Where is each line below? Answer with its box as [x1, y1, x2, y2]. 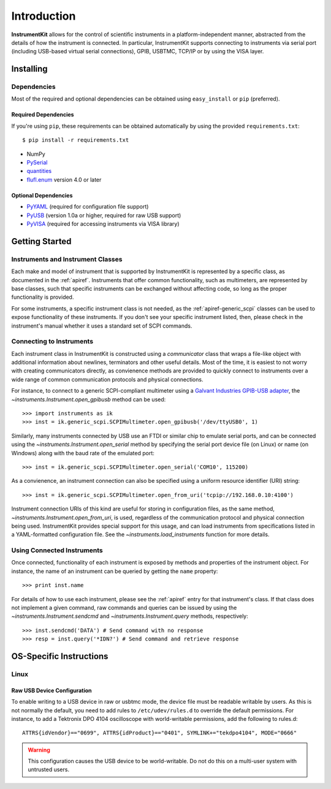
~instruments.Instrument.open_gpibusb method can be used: [11, 396, 166, 403]
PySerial [26, 159, 48, 166]
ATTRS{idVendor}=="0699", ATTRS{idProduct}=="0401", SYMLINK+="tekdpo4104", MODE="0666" [22, 729, 297, 736]
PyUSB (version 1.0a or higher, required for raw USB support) [26, 212, 181, 219]
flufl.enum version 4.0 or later [26, 175, 102, 183]
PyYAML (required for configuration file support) [26, 203, 149, 210]
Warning [28, 746, 50, 753]
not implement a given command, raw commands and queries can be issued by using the [11, 604, 237, 611]
